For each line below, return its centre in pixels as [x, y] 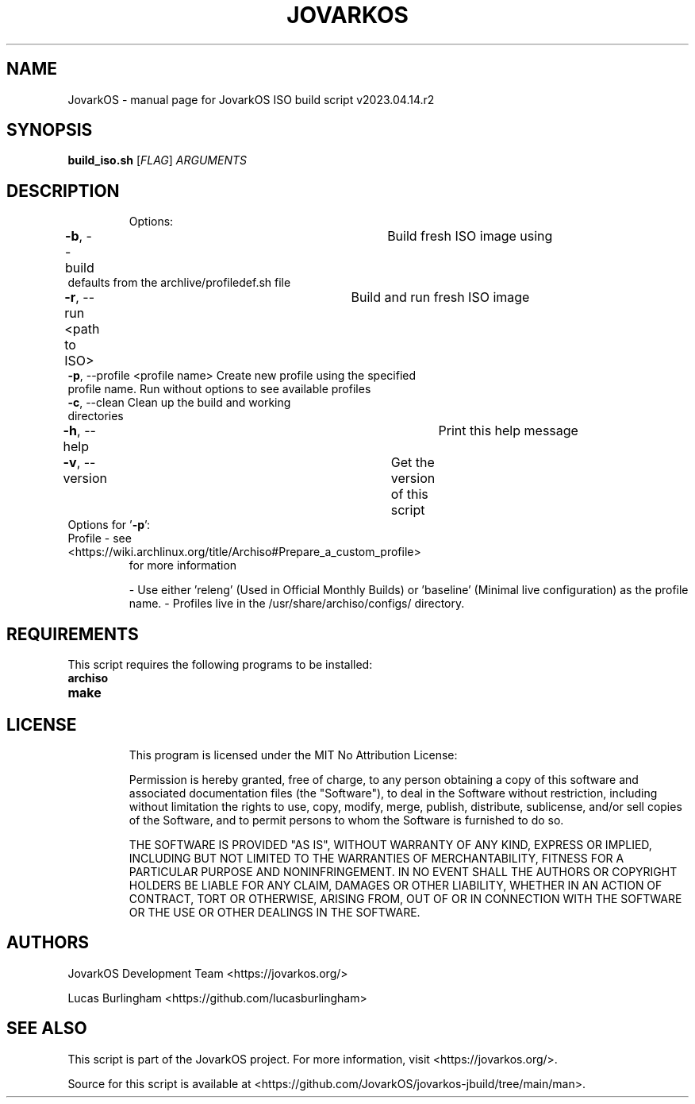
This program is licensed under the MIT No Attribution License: [293, 755]
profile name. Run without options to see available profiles [219, 389]
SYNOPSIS [50, 130]
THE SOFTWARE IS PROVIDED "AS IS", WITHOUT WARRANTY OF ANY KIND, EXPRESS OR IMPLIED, [390, 844]
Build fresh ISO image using [470, 236]
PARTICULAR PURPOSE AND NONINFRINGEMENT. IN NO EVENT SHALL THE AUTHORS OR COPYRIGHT [403, 871]
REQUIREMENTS [73, 634]
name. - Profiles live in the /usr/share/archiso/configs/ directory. [297, 604]
